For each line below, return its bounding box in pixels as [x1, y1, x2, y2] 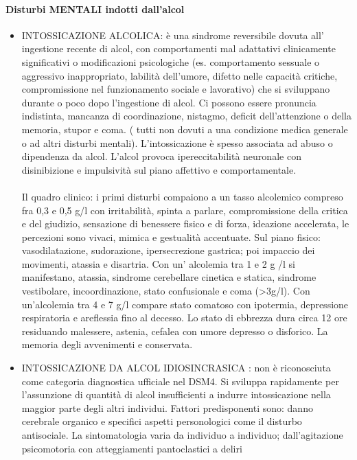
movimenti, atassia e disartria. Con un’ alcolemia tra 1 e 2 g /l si [21, 256, 296, 271]
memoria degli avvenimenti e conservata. [21, 337, 193, 352]
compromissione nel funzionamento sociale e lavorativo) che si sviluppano [21, 82, 330, 96]
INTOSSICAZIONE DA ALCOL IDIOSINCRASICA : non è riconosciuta [21, 360, 331, 375]
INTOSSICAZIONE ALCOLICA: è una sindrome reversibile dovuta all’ [21, 27, 324, 42]
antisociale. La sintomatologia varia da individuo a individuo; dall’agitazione [21, 428, 343, 442]
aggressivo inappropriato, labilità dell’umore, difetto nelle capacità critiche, [21, 68, 338, 82]
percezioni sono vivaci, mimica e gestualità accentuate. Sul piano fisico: [21, 229, 321, 244]
